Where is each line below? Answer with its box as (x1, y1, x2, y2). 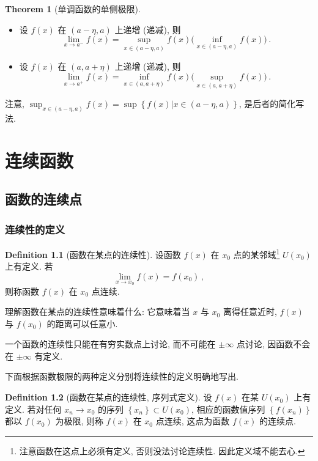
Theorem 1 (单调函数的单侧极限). (5, 2, 141, 15)
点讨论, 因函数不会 (236, 337, 311, 350)
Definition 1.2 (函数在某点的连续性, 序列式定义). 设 (5, 391, 212, 404)
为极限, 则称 (55, 415, 103, 427)
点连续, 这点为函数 (155, 415, 230, 427)
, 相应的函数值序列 (191, 402, 265, 415)
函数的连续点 (5, 190, 82, 208)
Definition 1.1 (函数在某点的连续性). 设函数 (5, 248, 181, 260)
